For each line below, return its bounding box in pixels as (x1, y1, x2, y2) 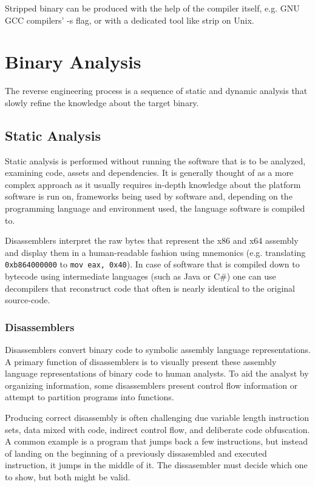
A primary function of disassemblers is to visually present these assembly (5, 355, 277, 368)
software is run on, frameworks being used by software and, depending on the (5, 190, 293, 203)
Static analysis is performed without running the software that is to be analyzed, (5, 154, 306, 167)
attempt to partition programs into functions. (5, 391, 174, 403)
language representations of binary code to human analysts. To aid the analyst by (5, 367, 309, 380)
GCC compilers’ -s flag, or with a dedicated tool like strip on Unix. (5, 13, 254, 26)
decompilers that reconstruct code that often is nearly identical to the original (5, 281, 295, 294)
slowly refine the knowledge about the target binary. (5, 96, 199, 109)
